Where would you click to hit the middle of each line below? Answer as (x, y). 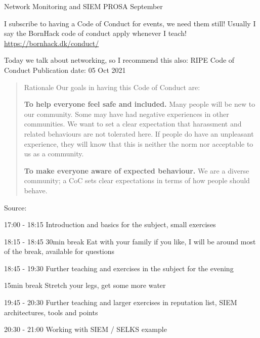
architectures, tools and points (51, 312)
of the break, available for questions (59, 251)
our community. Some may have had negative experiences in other (126, 114)
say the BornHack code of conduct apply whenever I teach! (95, 33)
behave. (36, 190)
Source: (15, 207)
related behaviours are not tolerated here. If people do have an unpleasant (139, 133)
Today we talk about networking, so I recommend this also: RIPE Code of (119, 60)
